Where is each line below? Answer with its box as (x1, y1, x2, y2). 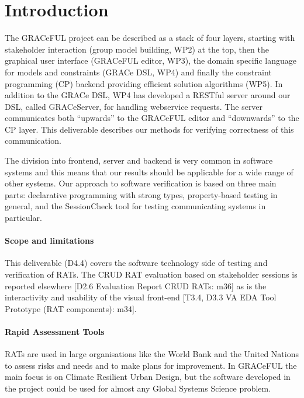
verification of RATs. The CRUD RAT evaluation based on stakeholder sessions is (5, 268, 298, 281)
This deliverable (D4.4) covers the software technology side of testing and (5, 257, 268, 269)
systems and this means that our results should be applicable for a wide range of (5, 165, 293, 178)
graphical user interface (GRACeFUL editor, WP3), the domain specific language (5, 54, 296, 67)
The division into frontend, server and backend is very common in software (5, 154, 273, 167)
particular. (5, 212, 42, 224)
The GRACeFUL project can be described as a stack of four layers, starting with (5, 32, 295, 44)
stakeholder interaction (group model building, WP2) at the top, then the (5, 43, 269, 55)
